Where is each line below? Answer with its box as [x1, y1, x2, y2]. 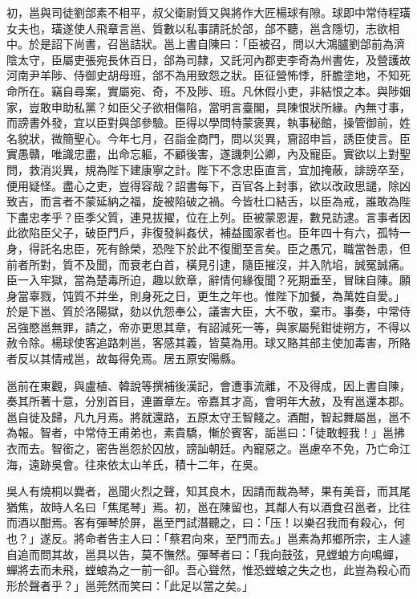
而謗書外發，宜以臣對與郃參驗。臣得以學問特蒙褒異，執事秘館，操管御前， [6, 114, 399, 131]
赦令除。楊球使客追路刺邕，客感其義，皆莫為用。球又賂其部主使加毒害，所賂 [6, 334, 411, 351]
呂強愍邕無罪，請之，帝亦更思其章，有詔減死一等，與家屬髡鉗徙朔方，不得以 [6, 318, 411, 335]
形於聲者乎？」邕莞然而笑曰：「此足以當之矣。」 [6, 577, 253, 593]
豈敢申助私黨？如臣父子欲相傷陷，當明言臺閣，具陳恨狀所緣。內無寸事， [28, 98, 411, 115]
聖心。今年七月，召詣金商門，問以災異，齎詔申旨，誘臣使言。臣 [73, 129, 411, 146]
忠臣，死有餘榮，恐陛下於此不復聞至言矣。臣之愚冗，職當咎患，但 [62, 239, 411, 256]
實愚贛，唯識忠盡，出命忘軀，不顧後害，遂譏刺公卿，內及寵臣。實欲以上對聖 [6, 145, 411, 162]
